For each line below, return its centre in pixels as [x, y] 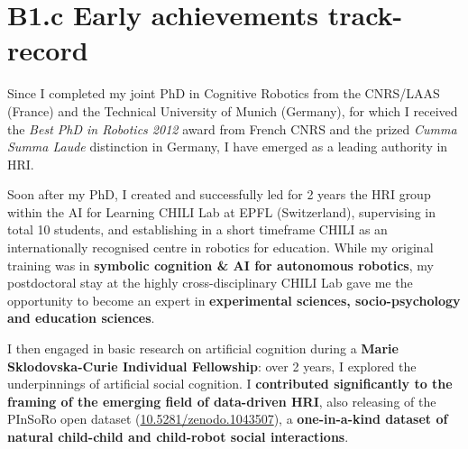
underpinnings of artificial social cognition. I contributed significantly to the [230, 384]
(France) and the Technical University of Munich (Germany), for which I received [233, 110]
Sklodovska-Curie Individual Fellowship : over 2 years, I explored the [212, 366]
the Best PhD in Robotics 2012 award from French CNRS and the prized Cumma [232, 128]
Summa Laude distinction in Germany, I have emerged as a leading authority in [228, 147]
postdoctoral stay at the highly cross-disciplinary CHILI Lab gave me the [210, 283]
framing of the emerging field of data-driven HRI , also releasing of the [222, 401]
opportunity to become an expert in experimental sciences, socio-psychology [234, 300]
